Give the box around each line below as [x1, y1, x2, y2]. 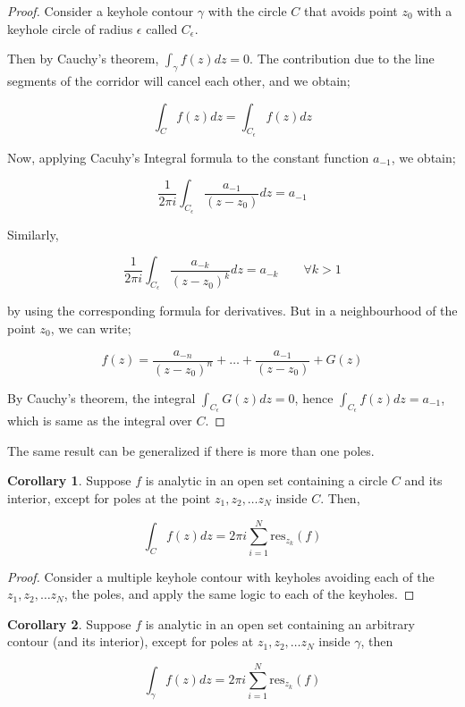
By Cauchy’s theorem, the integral [7, 388, 196, 407]
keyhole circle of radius [7, 19, 133, 38]
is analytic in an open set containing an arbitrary [145, 614, 416, 633]
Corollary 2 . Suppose [7, 614, 131, 633]
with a [417, 2, 452, 20]
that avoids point [304, 2, 398, 20]
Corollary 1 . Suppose [7, 471, 131, 490]
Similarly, [7, 224, 59, 243]
